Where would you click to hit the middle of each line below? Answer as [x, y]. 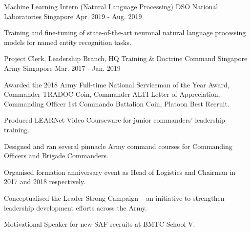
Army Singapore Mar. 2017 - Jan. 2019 [62, 68]
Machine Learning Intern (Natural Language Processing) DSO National [111, 6]
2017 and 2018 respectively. [45, 181]
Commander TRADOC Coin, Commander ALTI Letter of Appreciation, [112, 94]
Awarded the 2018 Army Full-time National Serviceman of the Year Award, [117, 84]
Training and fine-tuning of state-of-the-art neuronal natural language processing [125, 32]
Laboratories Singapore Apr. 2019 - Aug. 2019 [73, 16]
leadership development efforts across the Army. [75, 207]
